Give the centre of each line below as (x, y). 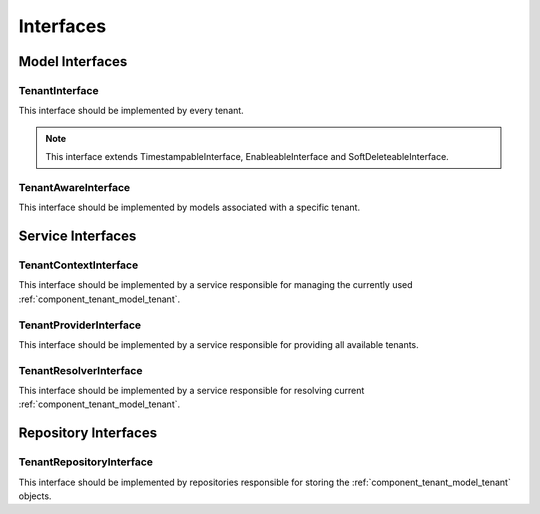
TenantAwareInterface (74, 187)
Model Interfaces (73, 61)
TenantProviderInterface (80, 325)
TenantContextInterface (78, 265)
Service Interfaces (77, 236)
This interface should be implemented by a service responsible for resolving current (191, 391)
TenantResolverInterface (80, 370)
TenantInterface (58, 90)
